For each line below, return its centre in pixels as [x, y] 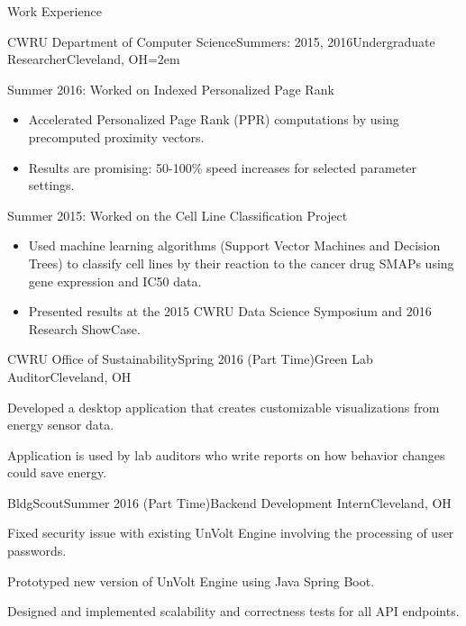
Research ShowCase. [84, 328]
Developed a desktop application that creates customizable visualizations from [224, 407]
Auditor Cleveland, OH [69, 376]
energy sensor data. [61, 425]
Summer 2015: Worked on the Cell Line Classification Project [178, 215]
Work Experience [55, 11]
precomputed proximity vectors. [116, 136]
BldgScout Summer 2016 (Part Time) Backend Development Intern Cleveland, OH [229, 502]
